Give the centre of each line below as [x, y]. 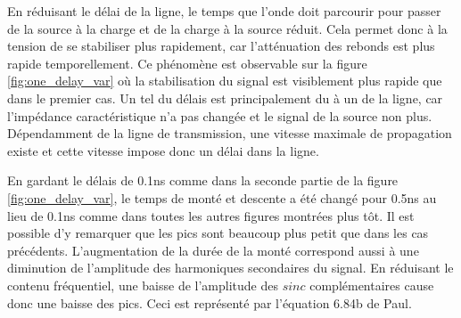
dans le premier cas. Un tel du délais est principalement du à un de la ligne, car [225, 98]
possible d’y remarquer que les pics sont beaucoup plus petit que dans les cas [218, 233]
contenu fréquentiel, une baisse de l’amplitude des [143, 285]
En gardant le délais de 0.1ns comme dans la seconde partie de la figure [203, 180]
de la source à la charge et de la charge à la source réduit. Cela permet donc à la [227, 28]
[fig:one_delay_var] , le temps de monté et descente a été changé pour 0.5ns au [222, 197]
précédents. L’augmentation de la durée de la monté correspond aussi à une [213, 250]
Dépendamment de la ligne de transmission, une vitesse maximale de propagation [230, 133]
